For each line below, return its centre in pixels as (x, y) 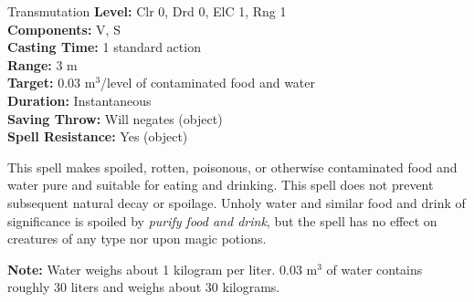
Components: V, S (64, 29)
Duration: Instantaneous (79, 100)
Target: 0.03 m (52, 83)
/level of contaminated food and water (208, 83)
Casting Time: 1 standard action (104, 47)
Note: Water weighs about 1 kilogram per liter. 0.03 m (163, 269)
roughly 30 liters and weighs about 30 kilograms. (144, 287)
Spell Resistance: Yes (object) (98, 136)
